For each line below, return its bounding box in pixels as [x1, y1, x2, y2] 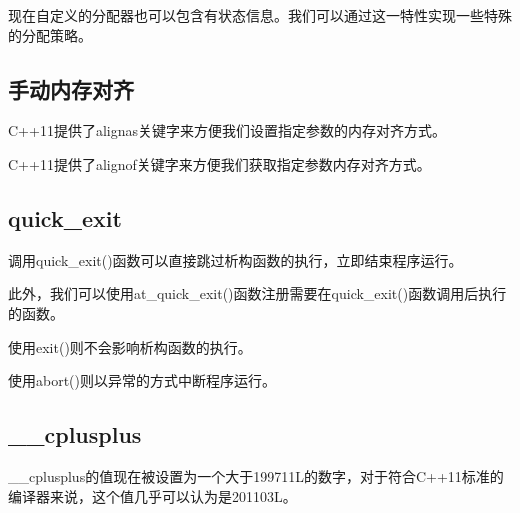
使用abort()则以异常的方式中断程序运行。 [8, 370, 277, 391]
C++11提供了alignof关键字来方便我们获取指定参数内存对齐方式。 [8, 153, 431, 174]
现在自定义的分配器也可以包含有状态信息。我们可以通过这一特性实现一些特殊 [8, 5, 512, 25]
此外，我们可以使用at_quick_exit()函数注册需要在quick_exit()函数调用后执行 [8, 283, 507, 304]
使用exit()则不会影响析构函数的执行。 [8, 336, 252, 357]
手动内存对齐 [8, 73, 134, 104]
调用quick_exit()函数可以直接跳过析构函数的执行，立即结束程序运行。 [8, 249, 463, 270]
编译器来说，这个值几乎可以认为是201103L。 [8, 485, 297, 506]
